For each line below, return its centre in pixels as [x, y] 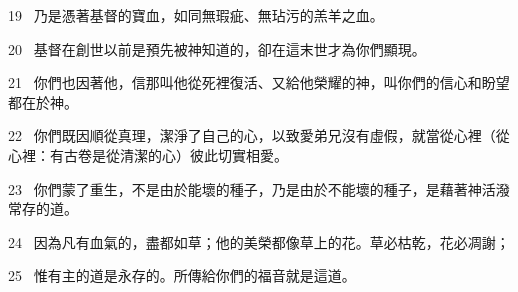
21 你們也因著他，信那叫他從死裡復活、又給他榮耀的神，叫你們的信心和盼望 [259, 82]
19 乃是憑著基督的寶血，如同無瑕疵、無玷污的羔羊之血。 [196, 15]
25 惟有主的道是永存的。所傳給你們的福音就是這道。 [182, 275]
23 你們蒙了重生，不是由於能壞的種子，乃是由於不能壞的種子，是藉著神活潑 [259, 188]
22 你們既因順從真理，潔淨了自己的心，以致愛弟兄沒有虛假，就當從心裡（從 [259, 135]
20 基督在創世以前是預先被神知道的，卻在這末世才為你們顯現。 [217, 48]
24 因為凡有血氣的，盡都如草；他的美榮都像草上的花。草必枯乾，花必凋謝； [259, 241]
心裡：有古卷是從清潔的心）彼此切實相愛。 [148, 154]
